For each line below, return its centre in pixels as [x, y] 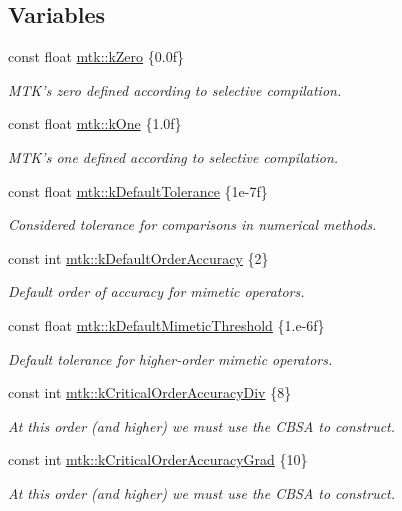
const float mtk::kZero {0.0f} [96, 56]
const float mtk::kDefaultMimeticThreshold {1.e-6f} [166, 324]
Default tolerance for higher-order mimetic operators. [170, 358]
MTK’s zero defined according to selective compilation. [175, 89]
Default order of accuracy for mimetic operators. [156, 291]
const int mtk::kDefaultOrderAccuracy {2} [138, 257]
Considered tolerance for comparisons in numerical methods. [192, 224]
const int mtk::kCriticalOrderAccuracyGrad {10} [158, 459]
